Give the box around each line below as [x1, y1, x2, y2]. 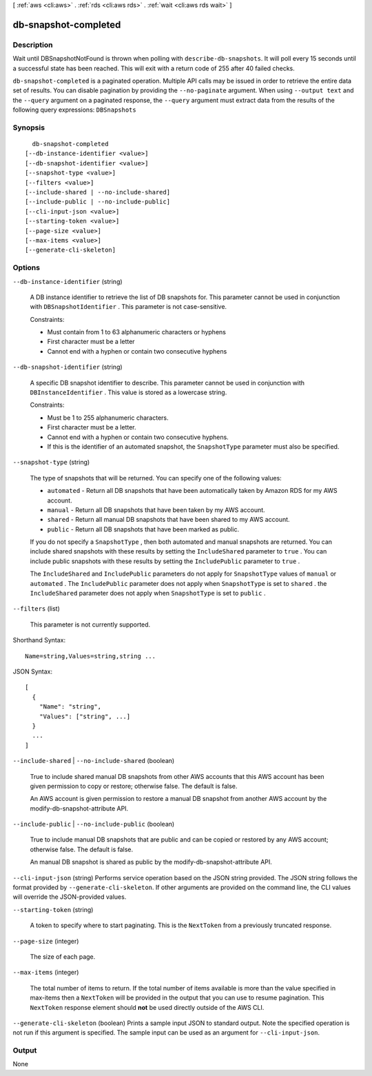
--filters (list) [12, 605, 60, 613]
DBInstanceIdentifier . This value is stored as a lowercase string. [30, 388, 227, 396]
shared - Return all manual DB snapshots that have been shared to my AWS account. [47, 516, 290, 524]
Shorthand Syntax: [12, 636, 65, 644]
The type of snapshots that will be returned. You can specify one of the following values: [30, 474, 282, 482]
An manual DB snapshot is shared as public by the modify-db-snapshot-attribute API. [30, 858, 272, 866]
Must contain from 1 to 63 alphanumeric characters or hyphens [47, 328, 227, 336]
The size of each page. [30, 952, 96, 961]
